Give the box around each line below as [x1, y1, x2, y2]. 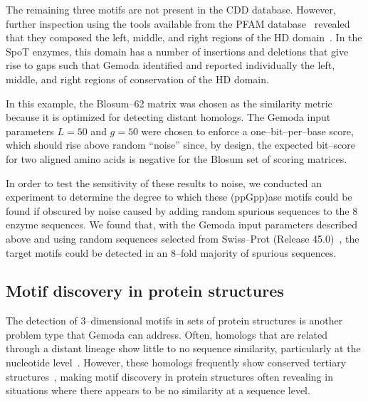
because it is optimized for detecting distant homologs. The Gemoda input [6, 110, 331, 125]
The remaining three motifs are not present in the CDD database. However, [6, 2, 336, 16]
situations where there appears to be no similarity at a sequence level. [6, 383, 310, 398]
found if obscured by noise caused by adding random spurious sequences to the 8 [6, 203, 358, 218]
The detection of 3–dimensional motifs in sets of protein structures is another [6, 313, 343, 328]
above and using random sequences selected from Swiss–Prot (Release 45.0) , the [6, 231, 359, 245]
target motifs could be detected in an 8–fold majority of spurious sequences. [6, 245, 337, 260]
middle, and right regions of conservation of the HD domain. [6, 71, 269, 86]
